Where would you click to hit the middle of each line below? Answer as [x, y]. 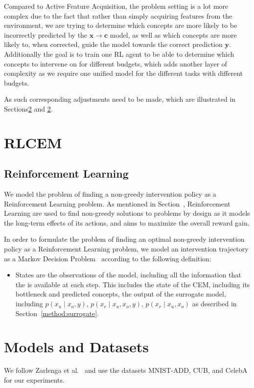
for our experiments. [34, 379]
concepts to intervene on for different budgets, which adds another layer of [115, 63]
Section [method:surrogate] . [57, 313]
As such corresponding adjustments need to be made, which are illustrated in [120, 99]
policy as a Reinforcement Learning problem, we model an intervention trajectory [126, 249]
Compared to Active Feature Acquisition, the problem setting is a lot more [116, 6]
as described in [214, 304]
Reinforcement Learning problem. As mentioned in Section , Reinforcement [117, 203]
